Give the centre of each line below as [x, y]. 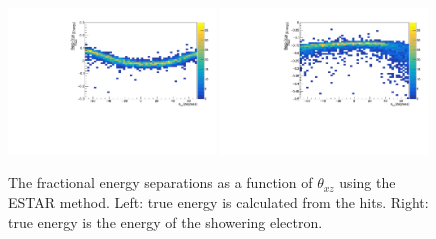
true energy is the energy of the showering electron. [165, 221]
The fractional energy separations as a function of [160, 182]
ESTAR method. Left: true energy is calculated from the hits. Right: [218, 202]
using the [367, 182]
